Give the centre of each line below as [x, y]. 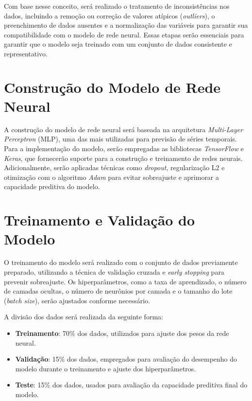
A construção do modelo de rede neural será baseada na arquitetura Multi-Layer [124, 129]
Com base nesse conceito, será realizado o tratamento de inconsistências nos [117, 6]
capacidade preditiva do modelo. [52, 186]
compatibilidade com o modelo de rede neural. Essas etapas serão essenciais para [124, 34]
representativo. [26, 53]
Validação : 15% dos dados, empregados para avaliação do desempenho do [126, 359]
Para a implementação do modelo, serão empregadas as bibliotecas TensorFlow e [124, 148]
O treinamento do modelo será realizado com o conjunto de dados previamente [121, 262]
